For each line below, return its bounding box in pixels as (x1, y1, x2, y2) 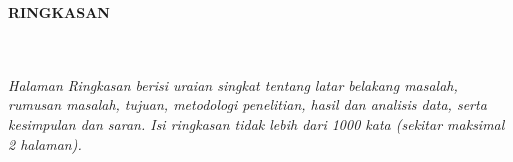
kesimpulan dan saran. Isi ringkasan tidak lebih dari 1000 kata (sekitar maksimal (8, 113, 505, 134)
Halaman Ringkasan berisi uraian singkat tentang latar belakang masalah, (8, 74, 458, 95)
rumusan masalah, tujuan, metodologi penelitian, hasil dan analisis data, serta (8, 94, 487, 115)
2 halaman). (8, 133, 82, 154)
